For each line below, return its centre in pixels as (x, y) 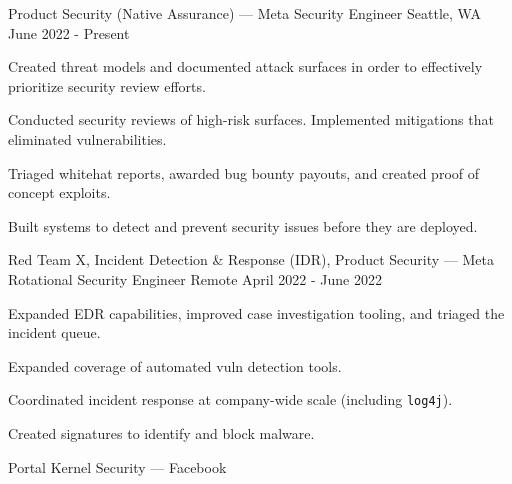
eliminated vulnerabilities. (87, 138)
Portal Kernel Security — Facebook (117, 466)
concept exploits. (59, 192)
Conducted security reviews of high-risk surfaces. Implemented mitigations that (251, 119)
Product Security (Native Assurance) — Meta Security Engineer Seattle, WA (244, 13)
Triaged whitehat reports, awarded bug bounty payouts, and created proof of (244, 172)
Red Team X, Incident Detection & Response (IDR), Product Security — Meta (251, 259)
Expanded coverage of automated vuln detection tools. (175, 365)
